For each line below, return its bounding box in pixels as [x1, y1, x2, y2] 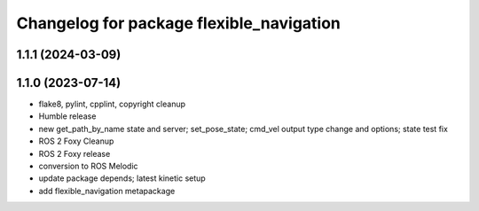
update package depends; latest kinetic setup [38, 173, 206, 184]
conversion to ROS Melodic [38, 160, 138, 172]
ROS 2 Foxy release [38, 148, 111, 159]
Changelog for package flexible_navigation [16, 13, 342, 33]
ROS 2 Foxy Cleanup [38, 136, 114, 146]
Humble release [38, 111, 97, 121]
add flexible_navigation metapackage [38, 185, 176, 196]
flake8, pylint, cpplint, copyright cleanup [38, 98, 186, 110]
